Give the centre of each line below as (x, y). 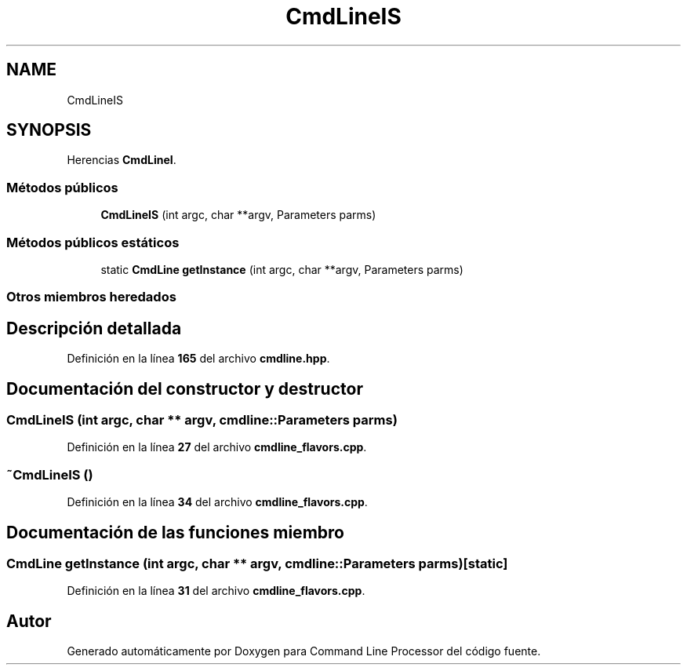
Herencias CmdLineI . (122, 160)
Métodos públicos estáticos (93, 242)
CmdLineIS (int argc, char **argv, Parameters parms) (238, 215)
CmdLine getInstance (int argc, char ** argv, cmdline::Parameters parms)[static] (257, 563)
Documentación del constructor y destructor (185, 388)
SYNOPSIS (49, 130)
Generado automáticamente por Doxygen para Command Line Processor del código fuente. (304, 651)
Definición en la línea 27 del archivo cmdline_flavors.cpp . (217, 447)
